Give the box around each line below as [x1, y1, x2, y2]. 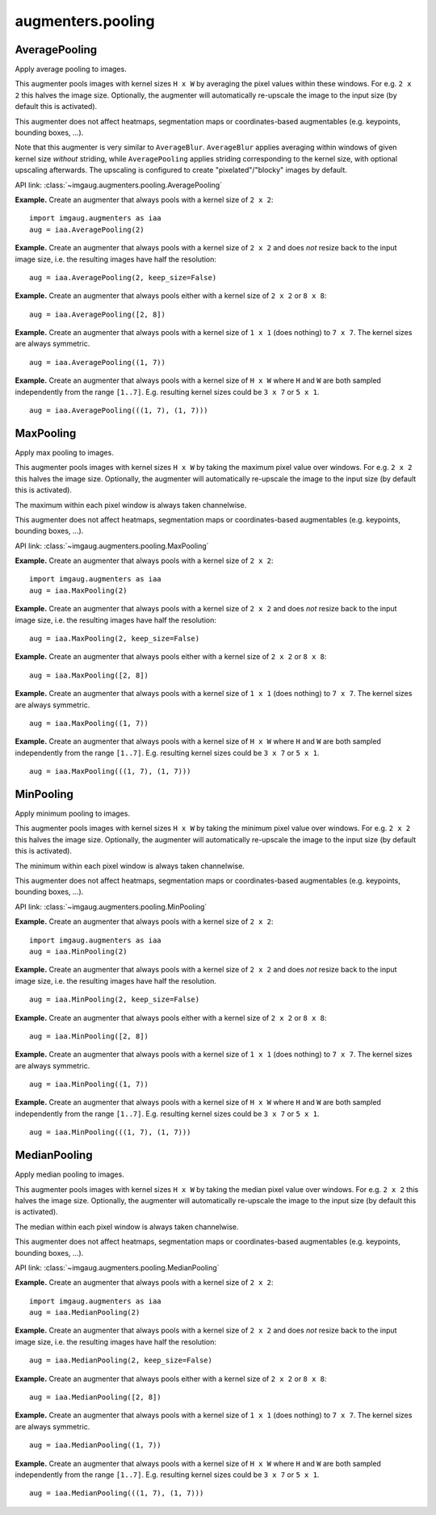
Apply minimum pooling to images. [15, 808, 131, 819]
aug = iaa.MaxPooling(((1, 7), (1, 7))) [29, 767, 191, 776]
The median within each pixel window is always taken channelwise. [15, 1222, 239, 1232]
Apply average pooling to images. [15, 65, 127, 74]
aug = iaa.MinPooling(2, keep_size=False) [29, 995, 200, 1005]
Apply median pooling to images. [15, 1169, 124, 1179]
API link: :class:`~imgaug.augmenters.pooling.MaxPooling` [15, 541, 209, 551]
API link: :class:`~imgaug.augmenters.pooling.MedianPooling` [15, 1262, 220, 1272]
